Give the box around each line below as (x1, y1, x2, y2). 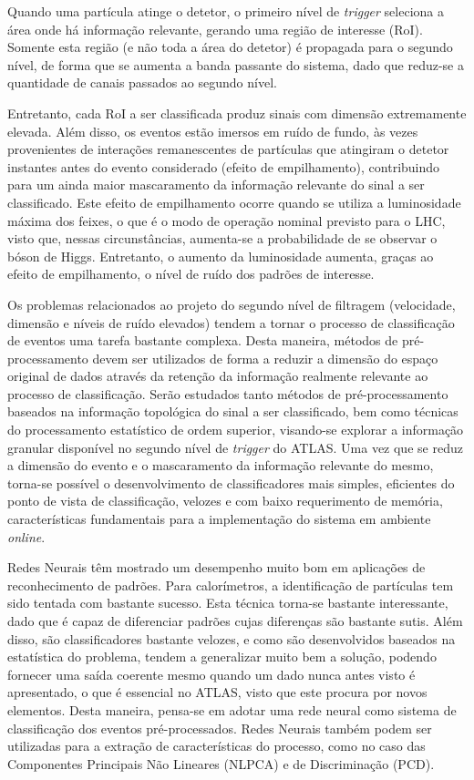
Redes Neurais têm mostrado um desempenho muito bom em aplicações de (7, 558, 426, 577)
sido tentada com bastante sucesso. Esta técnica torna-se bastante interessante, (7, 593, 448, 612)
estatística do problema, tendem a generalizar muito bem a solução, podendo (7, 647, 437, 666)
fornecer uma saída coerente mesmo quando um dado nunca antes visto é (7, 664, 416, 683)
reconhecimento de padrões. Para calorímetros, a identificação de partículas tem (7, 575, 454, 594)
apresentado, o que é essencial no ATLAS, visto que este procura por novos (7, 682, 428, 702)
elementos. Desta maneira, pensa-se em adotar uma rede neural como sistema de (7, 700, 457, 719)
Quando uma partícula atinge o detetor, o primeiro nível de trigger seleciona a (7, 2, 444, 20)
